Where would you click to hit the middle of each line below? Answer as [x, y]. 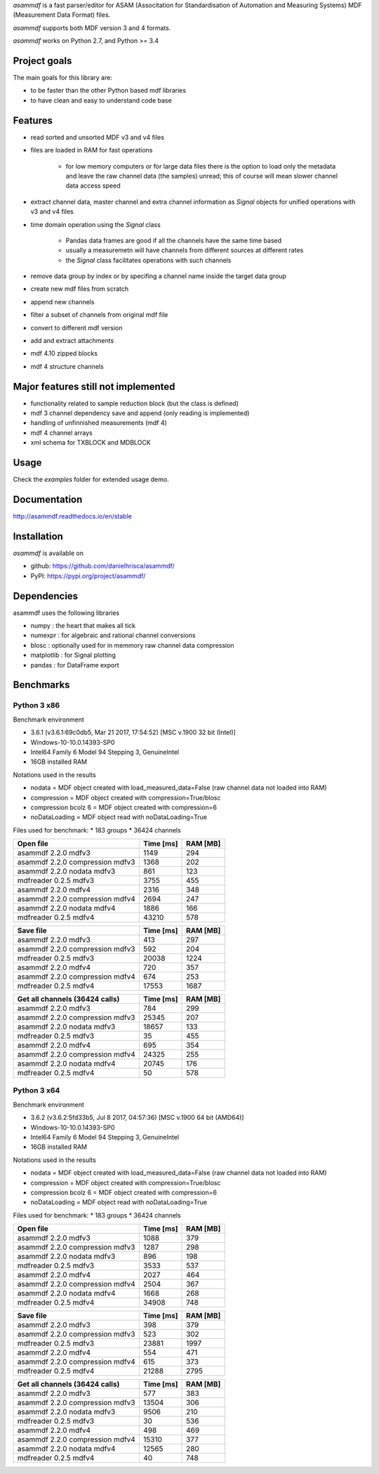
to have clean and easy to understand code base [101, 100]
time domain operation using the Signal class [95, 224]
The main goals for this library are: [62, 78]
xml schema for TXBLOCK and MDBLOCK [91, 443]
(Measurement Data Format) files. [62, 15]
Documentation [48, 499]
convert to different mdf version [77, 327]
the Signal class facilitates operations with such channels [148, 260]
